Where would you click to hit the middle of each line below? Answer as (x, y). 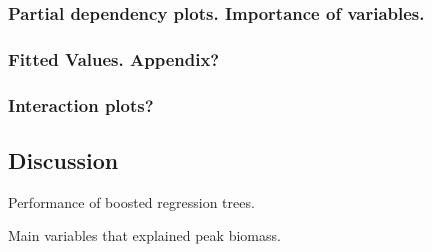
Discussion (63, 159)
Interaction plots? (81, 104)
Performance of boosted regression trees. (131, 201)
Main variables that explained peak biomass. (144, 235)
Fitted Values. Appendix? (114, 58)
